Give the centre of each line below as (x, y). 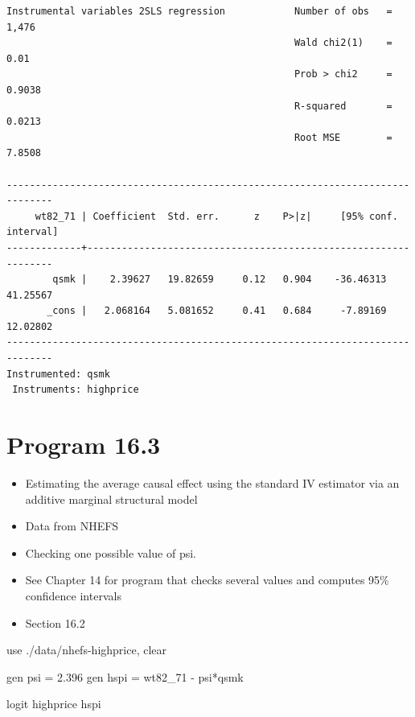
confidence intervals (73, 595)
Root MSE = (343, 137)
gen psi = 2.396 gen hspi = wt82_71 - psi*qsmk (125, 676)
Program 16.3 (84, 445)
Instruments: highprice (76, 390)
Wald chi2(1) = (343, 43)
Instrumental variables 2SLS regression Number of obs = (199, 11)
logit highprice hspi (54, 704)
